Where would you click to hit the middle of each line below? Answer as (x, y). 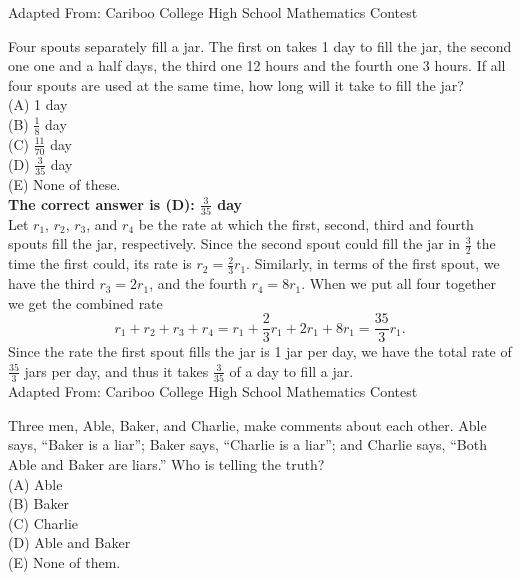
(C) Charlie (43, 522)
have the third (51, 283)
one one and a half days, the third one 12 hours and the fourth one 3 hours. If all (257, 65)
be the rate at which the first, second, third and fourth (306, 223)
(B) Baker (39, 503)
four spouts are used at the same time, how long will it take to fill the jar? (236, 84)
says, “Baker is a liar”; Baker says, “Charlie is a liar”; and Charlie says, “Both (247, 444)
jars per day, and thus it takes (116, 370)
